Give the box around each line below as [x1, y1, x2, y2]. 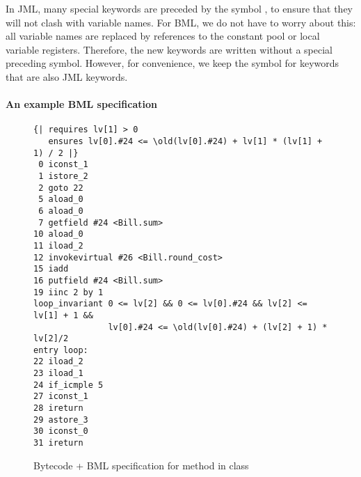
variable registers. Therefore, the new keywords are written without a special [6, 42, 332, 56]
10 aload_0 [33, 229, 83, 240]
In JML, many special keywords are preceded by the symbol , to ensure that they [6, 1, 353, 15]
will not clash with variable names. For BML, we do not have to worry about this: [6, 15, 356, 29]
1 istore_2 [38, 171, 88, 181]
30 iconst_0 [33, 426, 88, 437]
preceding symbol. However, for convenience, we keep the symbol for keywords [6, 56, 339, 70]
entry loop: [33, 345, 88, 355]
